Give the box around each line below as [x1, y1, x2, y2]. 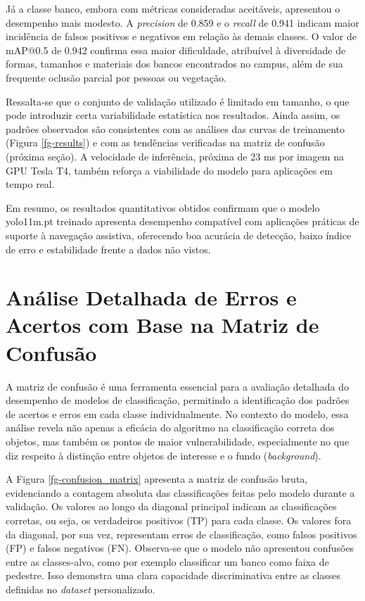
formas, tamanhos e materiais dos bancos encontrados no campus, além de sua [6, 56, 343, 71]
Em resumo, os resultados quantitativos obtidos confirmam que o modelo [6, 200, 320, 215]
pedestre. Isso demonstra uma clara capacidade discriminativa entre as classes [6, 568, 341, 583]
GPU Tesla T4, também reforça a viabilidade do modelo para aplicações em [6, 163, 333, 177]
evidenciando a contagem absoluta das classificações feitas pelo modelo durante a [6, 485, 355, 500]
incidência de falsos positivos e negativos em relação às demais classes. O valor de [6, 29, 357, 44]
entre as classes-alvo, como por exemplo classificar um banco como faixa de [6, 554, 329, 569]
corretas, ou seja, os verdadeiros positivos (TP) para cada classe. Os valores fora [6, 512, 352, 527]
